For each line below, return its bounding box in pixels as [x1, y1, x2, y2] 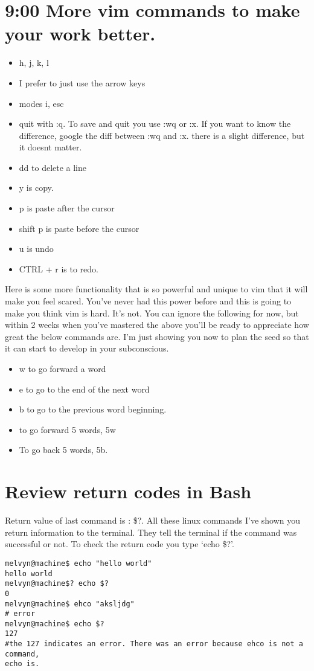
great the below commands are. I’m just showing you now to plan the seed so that [5, 330, 309, 342]
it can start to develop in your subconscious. [5, 342, 169, 355]
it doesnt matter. [19, 141, 82, 153]
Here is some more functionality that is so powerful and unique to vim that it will [5, 283, 308, 295]
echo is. [5, 660, 40, 669]
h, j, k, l [19, 56, 49, 69]
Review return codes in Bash [5, 479, 252, 504]
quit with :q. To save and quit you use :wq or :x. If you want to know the [19, 117, 291, 130]
